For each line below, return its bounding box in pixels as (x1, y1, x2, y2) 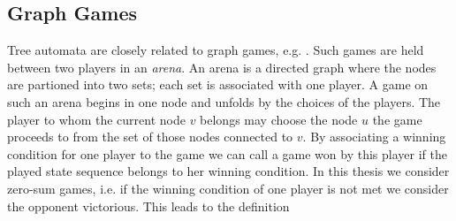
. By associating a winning (302, 127, 446, 146)
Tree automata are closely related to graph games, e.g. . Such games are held (7, 41, 424, 59)
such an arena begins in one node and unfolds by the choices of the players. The (7, 92, 441, 110)
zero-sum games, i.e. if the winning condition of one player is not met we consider (7, 179, 449, 197)
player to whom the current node (7, 110, 186, 128)
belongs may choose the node (200, 110, 358, 128)
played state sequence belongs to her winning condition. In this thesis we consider (7, 162, 450, 180)
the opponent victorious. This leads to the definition (7, 196, 290, 215)
